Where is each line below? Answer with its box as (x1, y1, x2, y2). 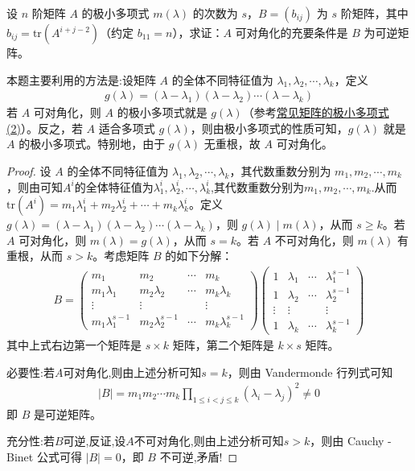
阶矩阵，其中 (340, 5, 409, 21)
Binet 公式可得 (6, 448, 82, 465)
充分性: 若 (6, 432, 55, 449)
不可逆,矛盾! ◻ (159, 448, 238, 465)
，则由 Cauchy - (310, 432, 392, 449)
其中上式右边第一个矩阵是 (6, 337, 142, 353)
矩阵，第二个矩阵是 (172, 337, 274, 353)
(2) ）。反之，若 (6, 119, 83, 136)
